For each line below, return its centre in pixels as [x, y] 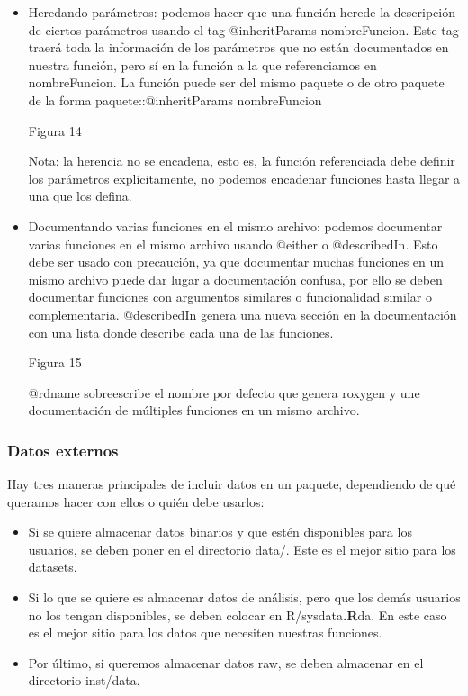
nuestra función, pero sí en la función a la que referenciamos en [202, 64]
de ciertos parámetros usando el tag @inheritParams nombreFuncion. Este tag [243, 29]
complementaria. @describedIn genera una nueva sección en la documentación [243, 314]
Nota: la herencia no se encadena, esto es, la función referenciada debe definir [242, 161]
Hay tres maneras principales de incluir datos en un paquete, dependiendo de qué [232, 484]
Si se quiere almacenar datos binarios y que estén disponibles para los [220, 532]
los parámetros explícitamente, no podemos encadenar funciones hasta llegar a [244, 178]
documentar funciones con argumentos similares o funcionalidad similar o [230, 297]
